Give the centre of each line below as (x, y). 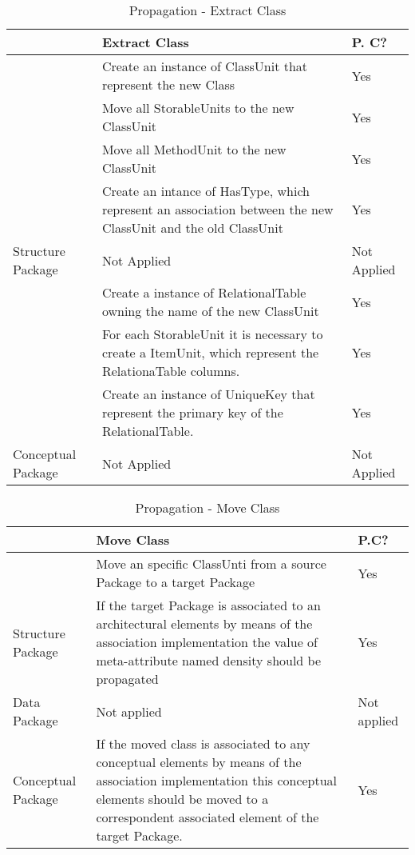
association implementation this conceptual (217, 780)
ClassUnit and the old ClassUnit (192, 228)
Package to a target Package (176, 582)
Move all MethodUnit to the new (194, 149)
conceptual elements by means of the (199, 762)
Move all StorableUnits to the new (198, 108)
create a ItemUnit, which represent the (210, 352)
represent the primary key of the (192, 412)
